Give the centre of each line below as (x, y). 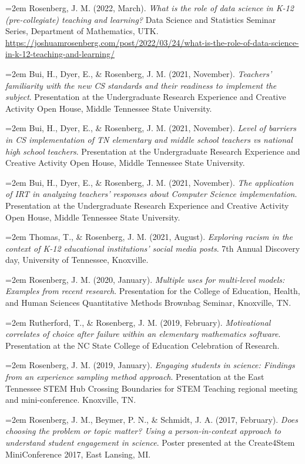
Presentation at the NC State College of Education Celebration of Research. (143, 345)
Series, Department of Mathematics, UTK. (82, 31)
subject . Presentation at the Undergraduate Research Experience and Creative (146, 97)
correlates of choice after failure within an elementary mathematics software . (143, 334)
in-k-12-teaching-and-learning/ (60, 54)
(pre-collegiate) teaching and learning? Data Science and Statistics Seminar (141, 19)
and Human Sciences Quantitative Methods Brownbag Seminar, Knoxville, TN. (148, 303)
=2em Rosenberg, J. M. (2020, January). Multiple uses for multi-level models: (145, 279)
